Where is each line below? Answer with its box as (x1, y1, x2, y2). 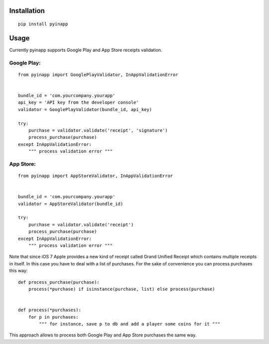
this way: (9, 268, 28, 274)
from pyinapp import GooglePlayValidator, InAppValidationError (18, 72, 179, 77)
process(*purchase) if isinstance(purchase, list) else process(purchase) (28, 286, 215, 292)
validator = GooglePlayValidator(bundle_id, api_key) (18, 107, 152, 112)
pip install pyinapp (18, 21, 68, 27)
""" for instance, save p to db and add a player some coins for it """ (39, 321, 221, 327)
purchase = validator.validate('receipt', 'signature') (28, 127, 168, 133)
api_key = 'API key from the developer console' (18, 100, 139, 106)
